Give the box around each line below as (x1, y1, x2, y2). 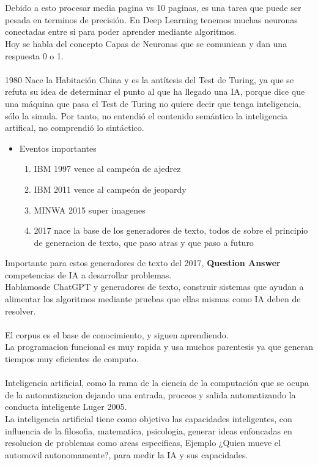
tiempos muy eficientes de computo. (5, 352, 139, 365)
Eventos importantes (19, 141, 97, 154)
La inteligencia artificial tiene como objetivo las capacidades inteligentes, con (5, 412, 292, 425)
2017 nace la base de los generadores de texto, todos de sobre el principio (34, 224, 308, 237)
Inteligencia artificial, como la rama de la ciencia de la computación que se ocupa (5, 376, 309, 389)
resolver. (5, 304, 36, 317)
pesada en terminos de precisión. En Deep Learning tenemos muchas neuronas (5, 13, 298, 26)
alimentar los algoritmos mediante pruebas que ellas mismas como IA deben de (5, 292, 301, 305)
